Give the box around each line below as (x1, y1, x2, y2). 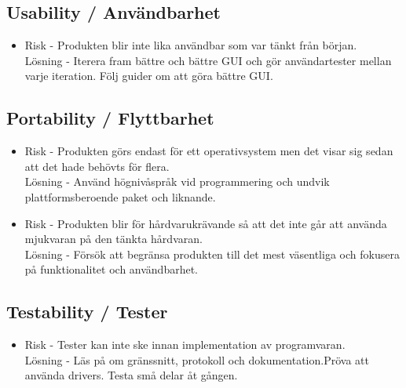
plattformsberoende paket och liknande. (24, 188, 216, 205)
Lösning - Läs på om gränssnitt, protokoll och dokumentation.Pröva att (24, 351, 369, 368)
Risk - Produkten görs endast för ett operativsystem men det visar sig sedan (24, 143, 393, 159)
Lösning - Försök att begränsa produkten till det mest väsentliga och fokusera (24, 245, 400, 262)
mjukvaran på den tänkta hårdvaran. (24, 230, 203, 247)
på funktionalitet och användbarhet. (24, 261, 199, 277)
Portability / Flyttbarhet (6, 106, 214, 130)
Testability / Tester (6, 299, 168, 324)
